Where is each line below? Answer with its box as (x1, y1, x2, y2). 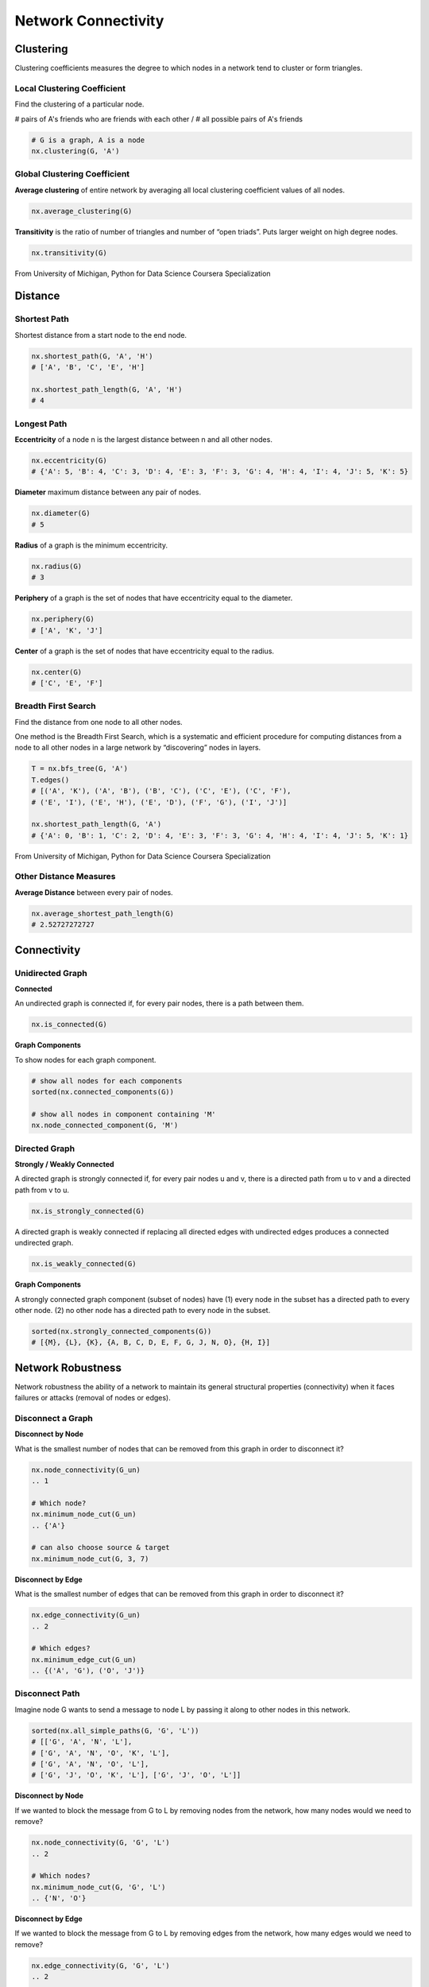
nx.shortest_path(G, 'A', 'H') (31, 351, 154, 361)
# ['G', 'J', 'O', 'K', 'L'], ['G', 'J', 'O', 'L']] (31, 1771, 242, 1780)
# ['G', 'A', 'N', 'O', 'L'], (31, 1760, 149, 1768)
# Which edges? (31, 1644, 91, 1653)
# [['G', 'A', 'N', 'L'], (31, 1737, 133, 1746)
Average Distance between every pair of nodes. (14, 887, 174, 897)
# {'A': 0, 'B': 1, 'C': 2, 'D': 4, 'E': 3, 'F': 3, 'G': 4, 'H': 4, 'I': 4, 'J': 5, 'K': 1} (31, 831, 409, 840)
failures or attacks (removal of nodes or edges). (14, 1393, 171, 1403)
